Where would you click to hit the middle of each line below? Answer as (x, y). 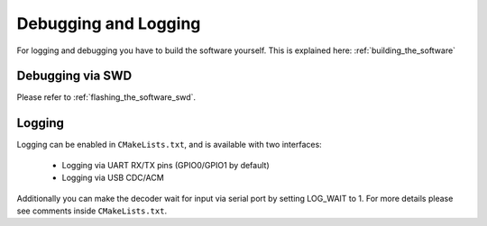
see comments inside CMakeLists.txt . (92, 211)
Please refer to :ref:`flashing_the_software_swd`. (106, 97)
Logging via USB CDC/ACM (113, 178)
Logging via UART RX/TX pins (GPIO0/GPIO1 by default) (165, 165)
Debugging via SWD (74, 76)
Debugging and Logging (109, 23)
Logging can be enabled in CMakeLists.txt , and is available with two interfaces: (169, 145)
